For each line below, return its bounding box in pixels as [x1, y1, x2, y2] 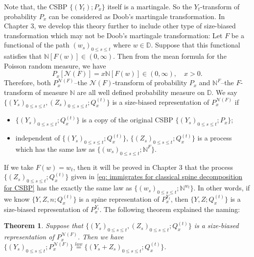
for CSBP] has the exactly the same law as [4, 183, 132, 193]
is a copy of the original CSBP [82, 115, 173, 125]
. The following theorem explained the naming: [99, 204, 240, 214]
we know [4, 193, 30, 204]
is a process [197, 133, 232, 143]
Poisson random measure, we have [4, 60, 106, 70]
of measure [35, 87, 68, 97]
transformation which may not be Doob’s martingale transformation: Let [4, 30, 223, 40]
